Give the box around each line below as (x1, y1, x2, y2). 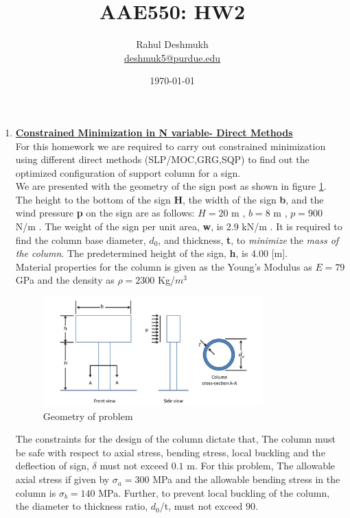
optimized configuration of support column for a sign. (15, 165, 241, 180)
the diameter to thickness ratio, (15, 499, 148, 513)
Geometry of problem (43, 408, 133, 423)
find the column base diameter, (15, 232, 146, 247)
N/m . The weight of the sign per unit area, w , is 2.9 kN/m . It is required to (15, 219, 342, 234)
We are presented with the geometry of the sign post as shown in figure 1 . (15, 179, 327, 193)
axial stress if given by (15, 472, 110, 486)
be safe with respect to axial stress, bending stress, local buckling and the (15, 445, 325, 459)
